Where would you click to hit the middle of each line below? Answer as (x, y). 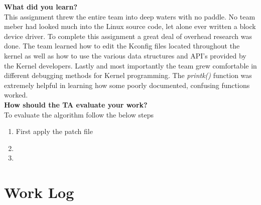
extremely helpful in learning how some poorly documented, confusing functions (127, 85)
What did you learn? (41, 6)
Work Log (39, 192)
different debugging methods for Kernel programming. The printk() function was (128, 75)
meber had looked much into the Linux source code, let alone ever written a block (130, 26)
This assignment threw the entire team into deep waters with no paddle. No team (130, 16)
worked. (16, 95)
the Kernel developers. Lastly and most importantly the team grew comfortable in (130, 65)
